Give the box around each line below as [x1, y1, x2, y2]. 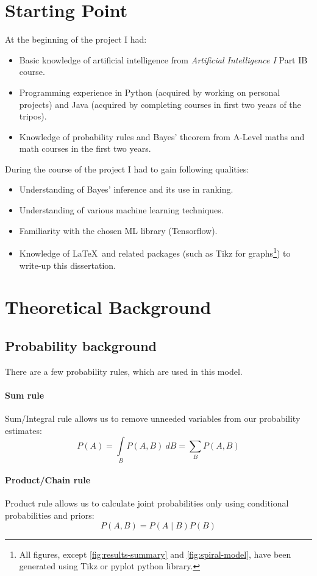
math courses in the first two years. [19, 142, 151, 155]
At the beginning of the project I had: [5, 33, 147, 46]
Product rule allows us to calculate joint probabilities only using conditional [5, 497, 289, 510]
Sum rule [5, 388, 45, 401]
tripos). [19, 110, 47, 123]
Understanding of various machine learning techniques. [19, 204, 224, 216]
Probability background [5, 336, 157, 355]
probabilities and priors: [5, 508, 94, 521]
